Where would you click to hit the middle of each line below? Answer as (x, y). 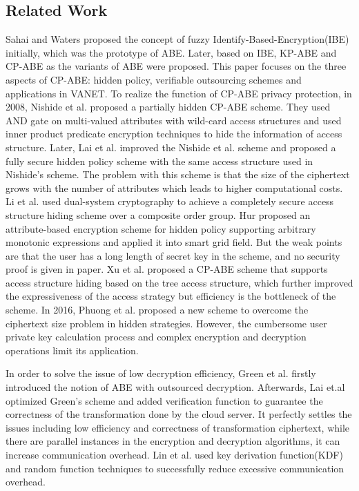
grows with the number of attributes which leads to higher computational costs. (174, 187)
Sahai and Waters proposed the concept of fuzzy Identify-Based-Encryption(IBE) (177, 39)
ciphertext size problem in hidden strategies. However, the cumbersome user (166, 323)
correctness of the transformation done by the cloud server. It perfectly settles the (179, 414)
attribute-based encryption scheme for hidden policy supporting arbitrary (161, 228)
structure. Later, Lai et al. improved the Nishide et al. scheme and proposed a (171, 147)
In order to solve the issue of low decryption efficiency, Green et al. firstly (161, 373)
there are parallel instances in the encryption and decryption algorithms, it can (173, 441)
